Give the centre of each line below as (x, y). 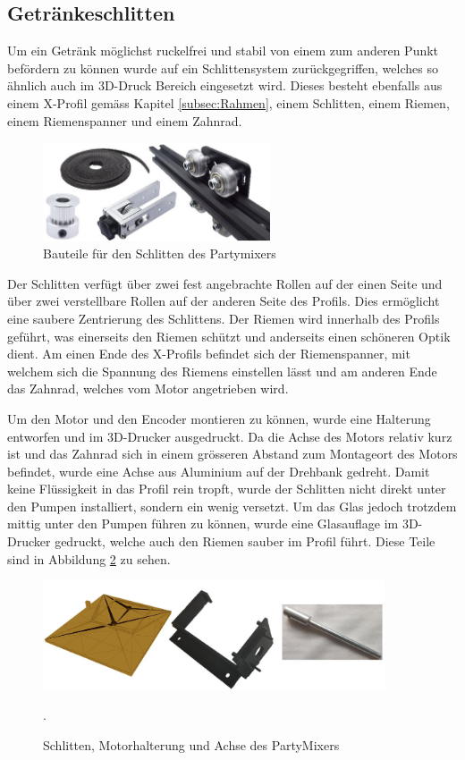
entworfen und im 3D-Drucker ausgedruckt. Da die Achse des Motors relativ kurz (230, 436)
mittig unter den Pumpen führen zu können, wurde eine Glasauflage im (203, 524)
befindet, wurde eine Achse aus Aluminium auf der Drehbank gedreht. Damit (219, 471)
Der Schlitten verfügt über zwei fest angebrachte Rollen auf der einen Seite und (225, 283)
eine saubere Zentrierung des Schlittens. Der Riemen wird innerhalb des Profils (224, 318)
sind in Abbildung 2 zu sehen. (89, 558)
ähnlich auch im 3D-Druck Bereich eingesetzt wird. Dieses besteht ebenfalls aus (225, 85)
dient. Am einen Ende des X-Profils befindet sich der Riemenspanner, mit (209, 354)
